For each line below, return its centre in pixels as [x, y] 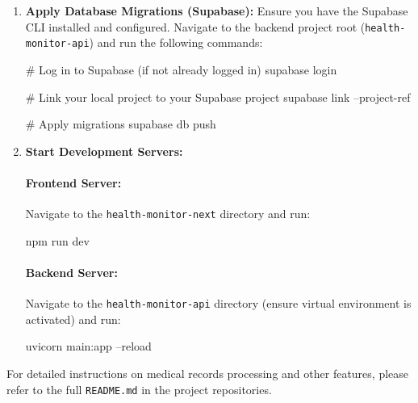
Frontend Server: [73, 182]
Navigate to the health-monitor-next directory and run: [168, 214]
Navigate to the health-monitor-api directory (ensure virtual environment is [218, 303]
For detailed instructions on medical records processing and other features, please [208, 373]
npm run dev [57, 240]
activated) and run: [73, 319]
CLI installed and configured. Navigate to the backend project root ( [195, 26]
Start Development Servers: [104, 151]
